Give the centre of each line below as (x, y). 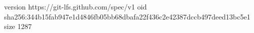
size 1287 (18, 26)
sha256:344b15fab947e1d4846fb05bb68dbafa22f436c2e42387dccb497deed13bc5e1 (127, 16)
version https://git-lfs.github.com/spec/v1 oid (76, 6)
